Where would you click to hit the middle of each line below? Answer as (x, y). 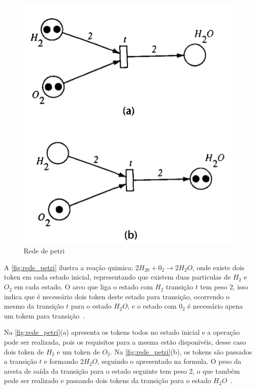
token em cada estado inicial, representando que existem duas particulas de (117, 277)
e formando (61, 361)
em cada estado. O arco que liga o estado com (84, 287)
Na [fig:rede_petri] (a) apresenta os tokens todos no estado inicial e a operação (122, 332)
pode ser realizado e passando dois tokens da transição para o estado (108, 380)
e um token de (78, 351)
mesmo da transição (34, 306)
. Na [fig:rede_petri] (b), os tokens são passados (181, 351)
